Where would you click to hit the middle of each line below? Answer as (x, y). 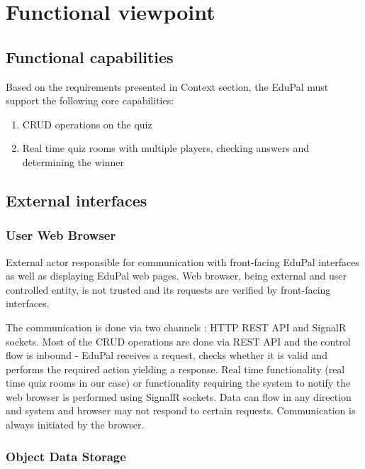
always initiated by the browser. (75, 425)
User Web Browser (61, 235)
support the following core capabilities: (90, 100)
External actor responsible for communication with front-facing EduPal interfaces (182, 261)
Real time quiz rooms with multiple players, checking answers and (166, 148)
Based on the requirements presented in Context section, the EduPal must (167, 86)
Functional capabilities (90, 56)
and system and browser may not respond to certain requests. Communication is (181, 410)
